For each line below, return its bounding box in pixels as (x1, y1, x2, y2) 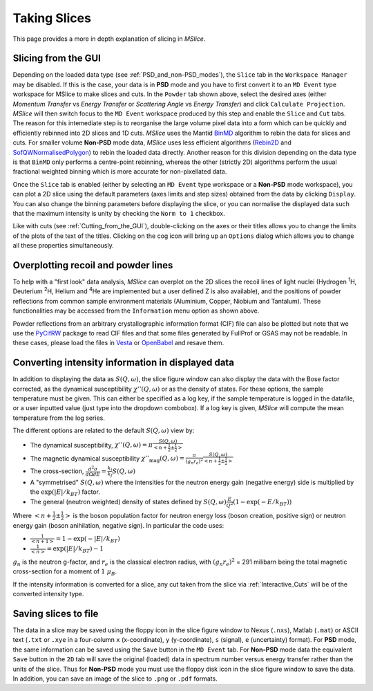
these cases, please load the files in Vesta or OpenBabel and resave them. (12, 339, 224, 347)
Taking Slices (12, 10, 91, 26)
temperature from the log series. (12, 414, 105, 422)
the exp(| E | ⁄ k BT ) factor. (30, 488, 100, 497)
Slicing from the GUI (12, 53, 102, 64)
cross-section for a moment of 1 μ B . (12, 567, 117, 578)
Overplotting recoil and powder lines (12, 259, 173, 271)
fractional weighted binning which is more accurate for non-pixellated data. (12, 167, 227, 176)
